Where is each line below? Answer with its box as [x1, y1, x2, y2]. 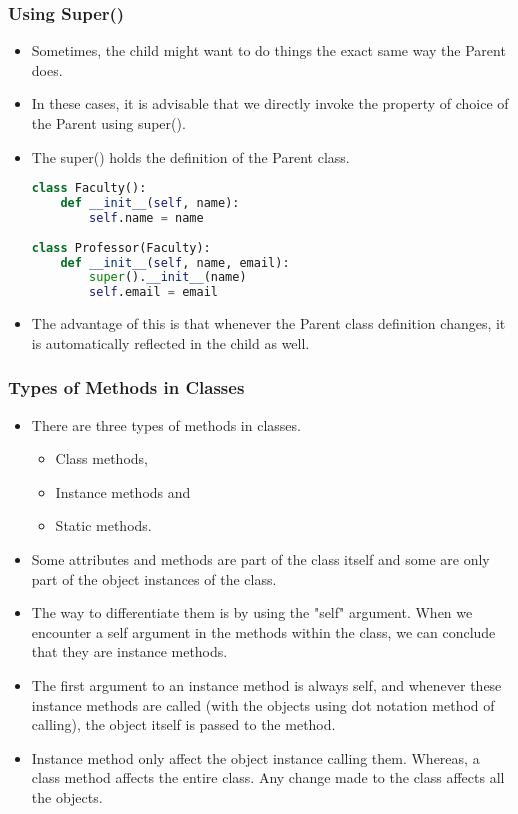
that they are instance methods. [31, 641, 228, 662]
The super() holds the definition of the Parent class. [31, 146, 350, 167]
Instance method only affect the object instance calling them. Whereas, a [31, 747, 480, 768]
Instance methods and [55, 481, 191, 502]
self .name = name [89, 210, 204, 225]
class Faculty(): [31, 181, 147, 196]
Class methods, [55, 448, 148, 469]
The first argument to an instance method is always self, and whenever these [31, 674, 502, 695]
